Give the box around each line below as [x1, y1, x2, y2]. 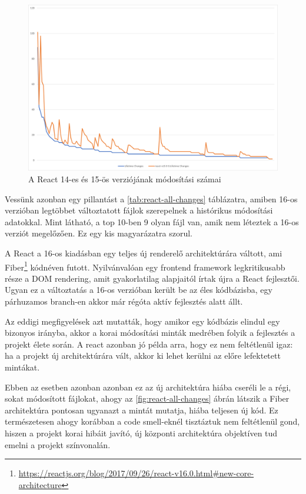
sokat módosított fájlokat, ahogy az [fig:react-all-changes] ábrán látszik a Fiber [5, 392, 290, 405]
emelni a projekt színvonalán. [5, 438, 111, 450]
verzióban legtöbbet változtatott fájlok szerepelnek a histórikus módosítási [5, 204, 273, 216]
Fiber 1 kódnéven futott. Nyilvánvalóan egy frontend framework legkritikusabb [5, 259, 285, 273]
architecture [18, 478, 62, 490]
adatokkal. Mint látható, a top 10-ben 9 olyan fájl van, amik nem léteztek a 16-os [5, 215, 299, 228]
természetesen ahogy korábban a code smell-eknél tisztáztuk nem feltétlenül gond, [5, 415, 300, 428]
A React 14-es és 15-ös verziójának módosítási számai [28, 172, 221, 185]
